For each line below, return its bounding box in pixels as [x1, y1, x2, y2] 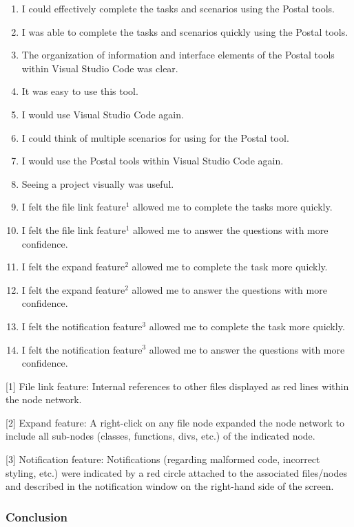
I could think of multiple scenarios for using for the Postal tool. [21, 130, 289, 144]
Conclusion [6, 508, 67, 525]
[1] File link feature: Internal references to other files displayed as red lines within [6, 378, 349, 393]
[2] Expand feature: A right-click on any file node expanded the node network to [6, 415, 344, 429]
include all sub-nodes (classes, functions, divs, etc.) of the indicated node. [6, 429, 315, 443]
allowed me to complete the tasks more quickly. [133, 200, 333, 214]
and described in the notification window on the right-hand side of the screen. [6, 479, 334, 493]
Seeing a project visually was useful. [21, 176, 174, 191]
